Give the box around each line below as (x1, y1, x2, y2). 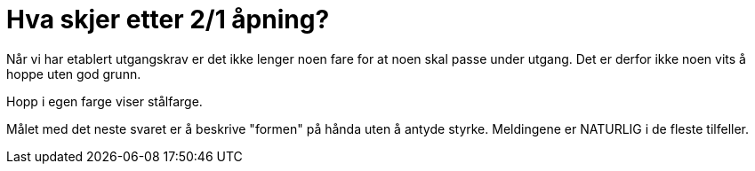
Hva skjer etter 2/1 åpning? (6, 4, 330, 35)
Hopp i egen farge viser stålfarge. (6, 93, 203, 109)
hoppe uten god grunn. (6, 66, 141, 82)
